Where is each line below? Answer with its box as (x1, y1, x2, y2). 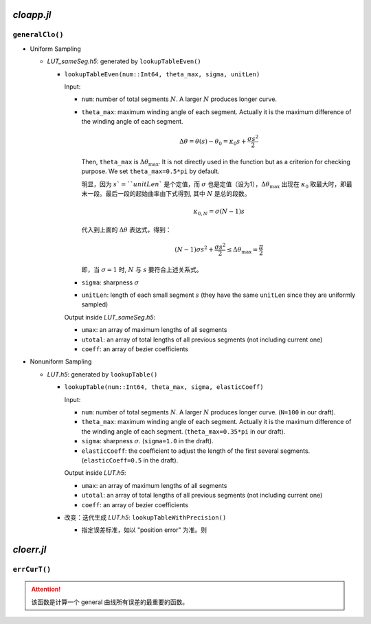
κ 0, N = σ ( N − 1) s (193, 208, 245, 216)
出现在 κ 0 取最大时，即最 (281, 179, 353, 190)
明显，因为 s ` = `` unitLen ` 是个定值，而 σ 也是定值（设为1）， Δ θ (81, 179, 270, 188)
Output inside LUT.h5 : (64, 469, 126, 477)
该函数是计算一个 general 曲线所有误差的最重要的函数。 (31, 598, 189, 606)
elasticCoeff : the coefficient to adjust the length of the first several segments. (81, 447, 311, 455)
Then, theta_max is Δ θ (81, 157, 149, 166)
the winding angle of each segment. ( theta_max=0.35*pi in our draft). (81, 427, 286, 436)
